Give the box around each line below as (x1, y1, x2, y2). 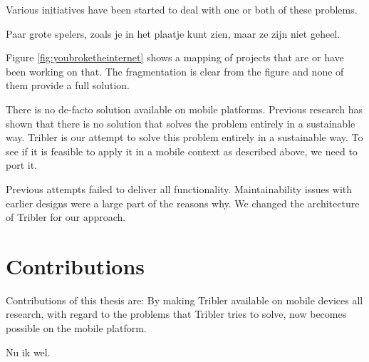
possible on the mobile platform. (6, 321, 147, 336)
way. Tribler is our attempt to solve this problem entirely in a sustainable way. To (6, 130, 363, 145)
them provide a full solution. (6, 78, 130, 93)
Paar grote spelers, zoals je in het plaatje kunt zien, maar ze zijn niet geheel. (6, 26, 341, 41)
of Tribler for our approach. (6, 210, 126, 224)
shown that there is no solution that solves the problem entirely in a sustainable (6, 115, 355, 130)
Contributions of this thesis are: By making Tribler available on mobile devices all (6, 292, 363, 307)
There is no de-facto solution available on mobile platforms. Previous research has (6, 101, 363, 116)
